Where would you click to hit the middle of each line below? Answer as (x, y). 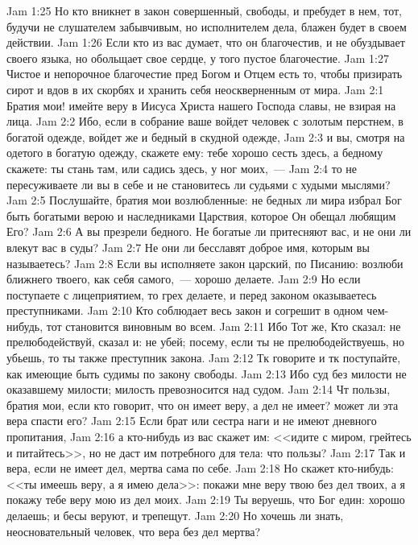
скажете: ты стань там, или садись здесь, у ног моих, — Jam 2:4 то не (182, 168)
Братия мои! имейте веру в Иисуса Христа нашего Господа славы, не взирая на (201, 105)
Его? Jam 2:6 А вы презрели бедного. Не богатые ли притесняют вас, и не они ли (209, 231)
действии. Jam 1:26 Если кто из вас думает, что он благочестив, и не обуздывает (206, 42)
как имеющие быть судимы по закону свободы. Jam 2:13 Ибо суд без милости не (207, 373)
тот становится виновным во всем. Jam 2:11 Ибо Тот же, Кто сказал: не (223, 326)
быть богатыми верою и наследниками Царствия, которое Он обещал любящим (201, 215)
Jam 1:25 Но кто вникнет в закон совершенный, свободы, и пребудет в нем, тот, (204, 10)
